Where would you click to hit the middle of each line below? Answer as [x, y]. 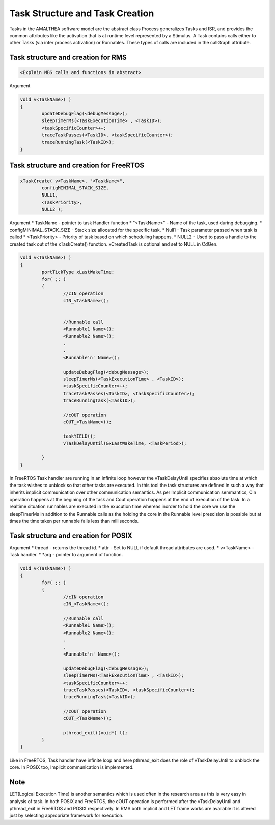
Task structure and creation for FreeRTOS [77, 166]
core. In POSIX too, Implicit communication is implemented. [72, 767]
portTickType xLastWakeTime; [78, 272]
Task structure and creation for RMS [68, 57]
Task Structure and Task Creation [82, 13]
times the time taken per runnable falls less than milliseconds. [74, 521]
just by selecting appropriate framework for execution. [66, 816]
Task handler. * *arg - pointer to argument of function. [66, 555]
